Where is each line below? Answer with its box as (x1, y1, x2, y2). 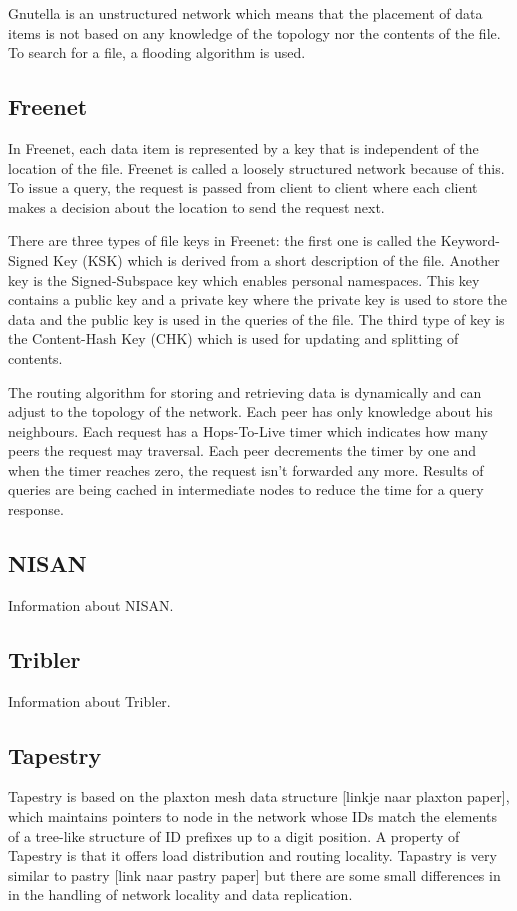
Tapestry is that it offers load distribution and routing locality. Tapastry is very (8, 845, 497, 866)
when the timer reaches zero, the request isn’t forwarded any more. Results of (8, 459, 484, 480)
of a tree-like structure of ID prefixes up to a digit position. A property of (8, 825, 460, 846)
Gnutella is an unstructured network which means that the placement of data (8, 3, 483, 23)
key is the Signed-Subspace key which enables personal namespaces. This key (8, 269, 480, 290)
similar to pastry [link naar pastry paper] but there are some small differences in (8, 864, 501, 885)
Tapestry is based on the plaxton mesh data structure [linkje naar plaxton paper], (8, 786, 510, 807)
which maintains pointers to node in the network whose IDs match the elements (8, 806, 498, 827)
